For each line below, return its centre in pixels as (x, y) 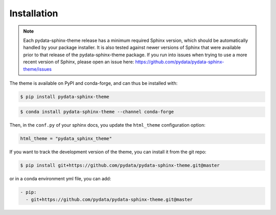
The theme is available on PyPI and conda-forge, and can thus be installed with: (94, 83)
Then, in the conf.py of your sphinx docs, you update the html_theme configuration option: (107, 125)
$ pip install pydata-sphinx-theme (65, 97)
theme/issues (38, 69)
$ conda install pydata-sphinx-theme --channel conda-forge (97, 112)
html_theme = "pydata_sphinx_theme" (66, 139)
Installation (34, 13)
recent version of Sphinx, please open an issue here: (79, 62)
